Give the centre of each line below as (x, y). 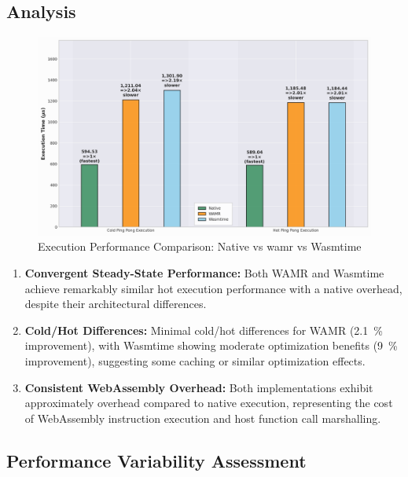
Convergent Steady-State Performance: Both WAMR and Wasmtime (204, 272)
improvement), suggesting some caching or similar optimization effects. (195, 360)
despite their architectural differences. (116, 304)
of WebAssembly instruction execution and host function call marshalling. (203, 418)
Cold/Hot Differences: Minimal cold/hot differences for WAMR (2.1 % (204, 330)
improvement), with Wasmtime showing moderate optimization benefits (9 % (211, 345)
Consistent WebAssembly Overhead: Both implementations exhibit (199, 387)
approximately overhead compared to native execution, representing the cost (209, 403)
